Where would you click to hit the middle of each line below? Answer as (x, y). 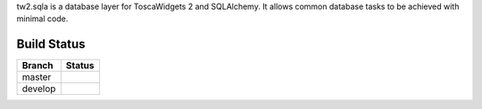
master (37, 77)
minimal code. (42, 19)
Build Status (51, 44)
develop (39, 89)
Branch (37, 66)
